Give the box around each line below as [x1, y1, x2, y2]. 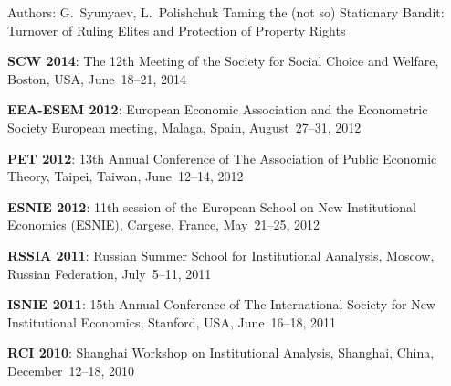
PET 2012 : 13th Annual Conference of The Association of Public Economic [7, 148, 437, 167]
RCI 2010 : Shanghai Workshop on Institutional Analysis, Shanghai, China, [7, 343, 435, 362]
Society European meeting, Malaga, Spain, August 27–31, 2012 [7, 117, 362, 136]
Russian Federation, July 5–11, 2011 [7, 263, 212, 283]
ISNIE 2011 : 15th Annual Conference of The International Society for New [7, 295, 435, 314]
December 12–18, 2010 [7, 360, 135, 380]
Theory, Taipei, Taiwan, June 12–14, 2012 [7, 166, 244, 186]
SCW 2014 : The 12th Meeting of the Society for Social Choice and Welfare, [7, 51, 439, 70]
